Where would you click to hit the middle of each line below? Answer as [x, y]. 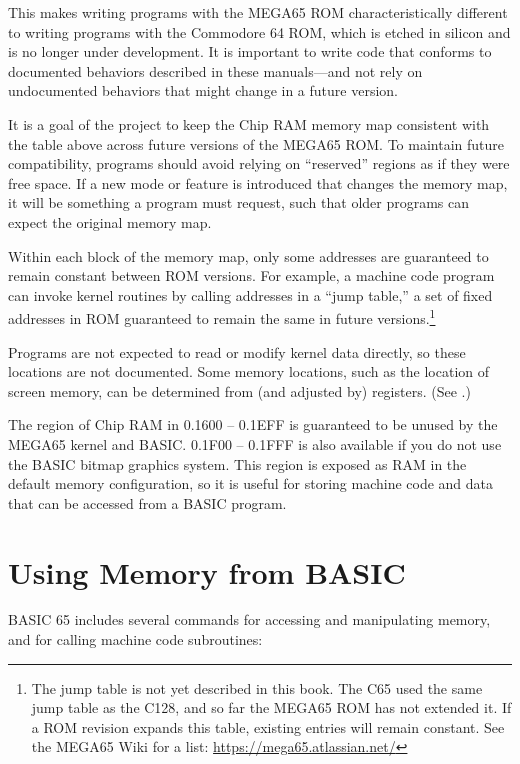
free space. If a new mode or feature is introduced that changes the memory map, [258, 182]
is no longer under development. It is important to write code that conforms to [250, 51]
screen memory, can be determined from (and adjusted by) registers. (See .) [239, 390]
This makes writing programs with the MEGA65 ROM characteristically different [258, 12]
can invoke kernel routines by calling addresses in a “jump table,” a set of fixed [250, 294]
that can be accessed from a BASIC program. [147, 502]
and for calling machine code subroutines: [135, 639]
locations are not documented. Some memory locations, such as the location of [249, 371]
